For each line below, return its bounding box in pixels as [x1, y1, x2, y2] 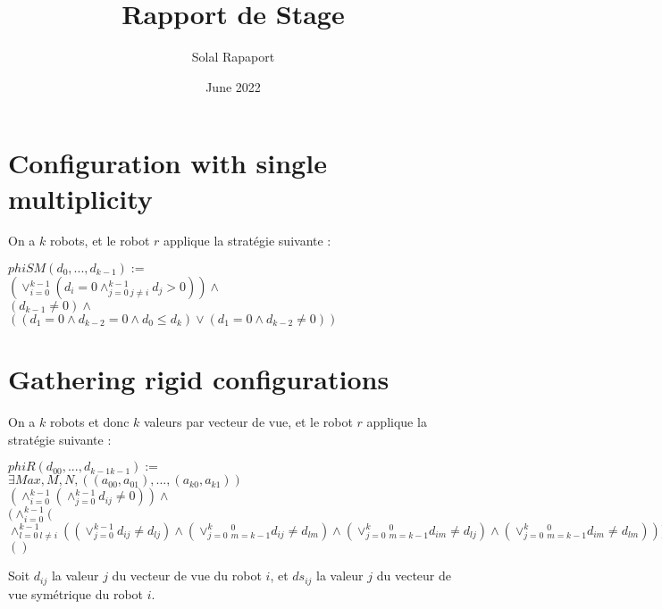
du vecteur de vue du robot [112, 566, 262, 585]
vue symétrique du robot [8, 584, 144, 603]
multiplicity [8, 179, 153, 216]
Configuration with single [8, 145, 327, 181]
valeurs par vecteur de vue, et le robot [143, 413, 353, 431]
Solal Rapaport [191, 47, 275, 66]
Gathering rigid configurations [8, 361, 390, 397]
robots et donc [49, 413, 130, 431]
